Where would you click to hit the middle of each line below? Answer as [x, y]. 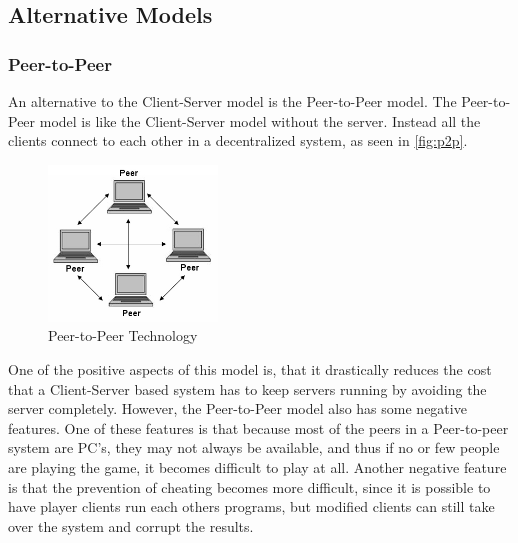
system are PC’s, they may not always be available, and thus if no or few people [254, 447]
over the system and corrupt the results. [131, 525]
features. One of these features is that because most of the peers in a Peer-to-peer [258, 427]
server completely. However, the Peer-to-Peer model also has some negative [237, 408]
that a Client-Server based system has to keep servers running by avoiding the [247, 388]
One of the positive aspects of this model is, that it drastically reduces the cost [250, 368]
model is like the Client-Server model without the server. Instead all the [260, 120]
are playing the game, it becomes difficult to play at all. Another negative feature [257, 466]
